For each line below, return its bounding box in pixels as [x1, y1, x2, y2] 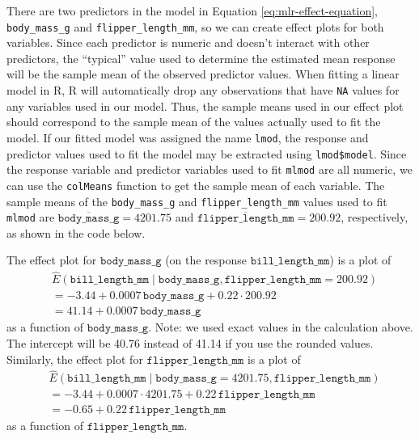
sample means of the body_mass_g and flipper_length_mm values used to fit [6, 192, 387, 209]
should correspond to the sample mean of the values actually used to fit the [6, 113, 381, 130]
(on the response [165, 251, 248, 268]
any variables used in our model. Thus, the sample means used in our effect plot [6, 97, 404, 114]
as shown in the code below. [6, 224, 146, 241]
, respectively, [341, 209, 408, 226]
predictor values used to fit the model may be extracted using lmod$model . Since [6, 145, 407, 162]
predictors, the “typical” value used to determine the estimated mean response [6, 49, 396, 66]
